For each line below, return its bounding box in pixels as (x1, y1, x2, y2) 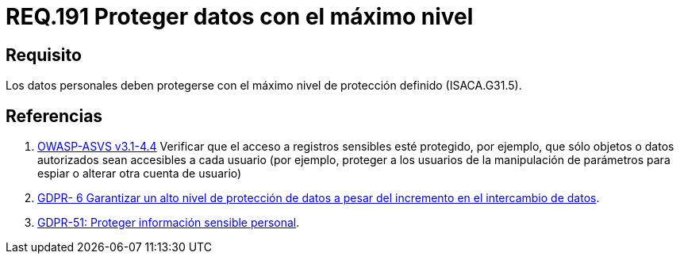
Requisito (6, 44, 82, 65)
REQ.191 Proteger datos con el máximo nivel (6, 3, 474, 30)
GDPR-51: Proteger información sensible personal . (37, 216, 300, 230)
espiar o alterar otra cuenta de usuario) (37, 166, 242, 181)
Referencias (6, 105, 103, 126)
